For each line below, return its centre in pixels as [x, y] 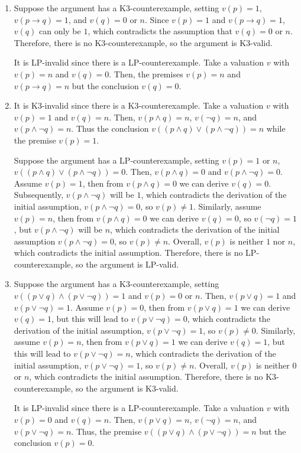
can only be [60, 31]
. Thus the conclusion [110, 128]
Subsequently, [39, 195]
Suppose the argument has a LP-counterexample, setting [116, 160]
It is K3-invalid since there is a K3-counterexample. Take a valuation [139, 105]
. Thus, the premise [106, 431]
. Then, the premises [146, 74]
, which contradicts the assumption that [160, 31]
